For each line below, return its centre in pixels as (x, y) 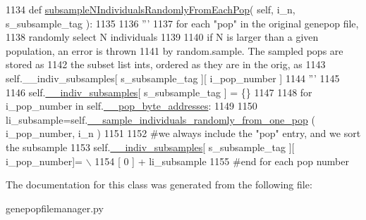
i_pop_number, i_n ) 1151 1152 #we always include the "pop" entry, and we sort (183, 133)
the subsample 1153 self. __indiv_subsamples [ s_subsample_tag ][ (150, 147)
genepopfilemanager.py (55, 208)
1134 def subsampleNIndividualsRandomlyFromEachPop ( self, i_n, (151, 9)
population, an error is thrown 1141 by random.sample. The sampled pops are (175, 50)
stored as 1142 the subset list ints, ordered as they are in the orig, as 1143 (166, 64)
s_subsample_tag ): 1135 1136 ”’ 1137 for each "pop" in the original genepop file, (182, 23)
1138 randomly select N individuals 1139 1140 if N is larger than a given (162, 37)
